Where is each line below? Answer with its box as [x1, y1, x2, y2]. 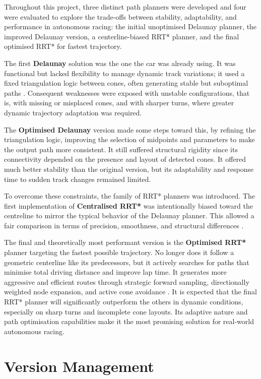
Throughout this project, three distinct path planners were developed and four [4, 2, 246, 12]
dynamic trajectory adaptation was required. [4, 107, 142, 117]
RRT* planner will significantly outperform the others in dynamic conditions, [4, 296, 243, 307]
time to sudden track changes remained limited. [4, 173, 151, 184]
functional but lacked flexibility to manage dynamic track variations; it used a [4, 68, 245, 78]
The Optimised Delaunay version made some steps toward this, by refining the [4, 124, 256, 135]
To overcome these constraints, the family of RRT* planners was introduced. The [4, 191, 255, 201]
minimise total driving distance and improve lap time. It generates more [4, 267, 227, 277]
